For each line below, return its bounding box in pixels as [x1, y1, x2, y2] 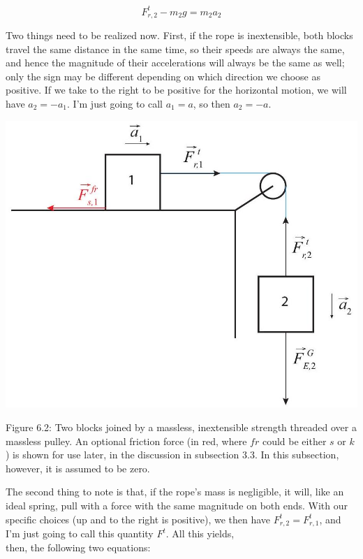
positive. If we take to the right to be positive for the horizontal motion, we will [6, 82, 347, 97]
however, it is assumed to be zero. [6, 460, 150, 475]
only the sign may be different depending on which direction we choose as [6, 68, 321, 83]
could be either [262, 433, 327, 448]
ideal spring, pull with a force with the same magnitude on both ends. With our [6, 498, 348, 512]
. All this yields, [165, 526, 235, 541]
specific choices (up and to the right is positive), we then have [6, 511, 271, 526]
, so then [193, 96, 230, 110]
